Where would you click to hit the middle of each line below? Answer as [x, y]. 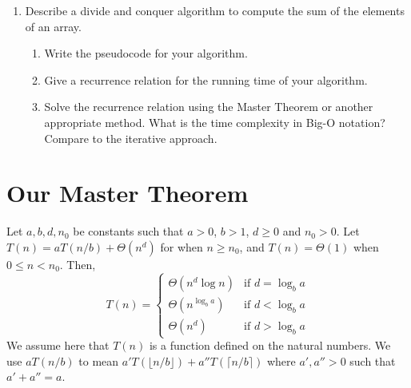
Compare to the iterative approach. [131, 138]
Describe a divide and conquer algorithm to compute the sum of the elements [215, 10]
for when [182, 246]
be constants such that [128, 231]
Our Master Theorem [128, 193]
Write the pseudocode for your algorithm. [146, 53]
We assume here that [58, 345]
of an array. [53, 26]
